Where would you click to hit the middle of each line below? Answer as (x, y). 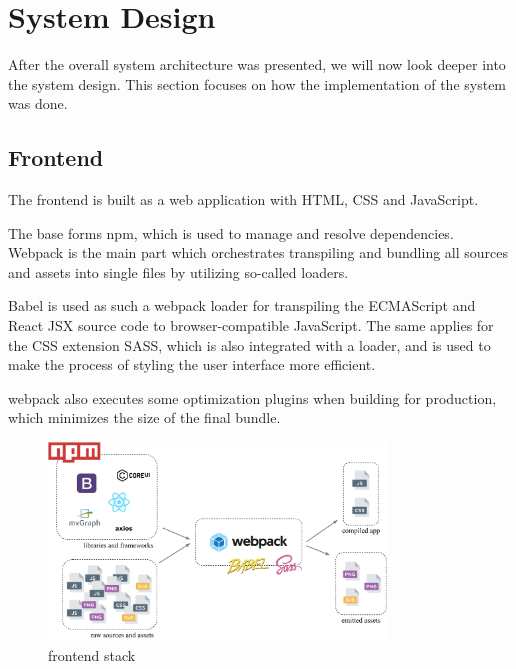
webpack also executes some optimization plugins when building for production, (252, 397)
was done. (38, 103)
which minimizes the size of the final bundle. (144, 417)
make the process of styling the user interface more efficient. (192, 364)
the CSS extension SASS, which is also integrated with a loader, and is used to (249, 344)
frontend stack (92, 655)
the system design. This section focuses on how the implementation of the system (257, 83)
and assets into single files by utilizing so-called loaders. (178, 271)
